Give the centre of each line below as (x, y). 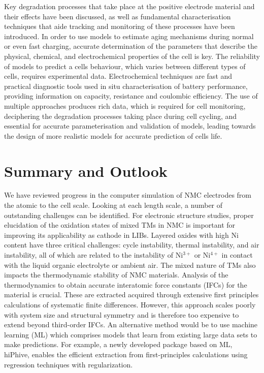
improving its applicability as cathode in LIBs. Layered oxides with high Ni (121, 235)
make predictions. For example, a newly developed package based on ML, (118, 344)
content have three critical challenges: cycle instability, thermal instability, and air (132, 245)
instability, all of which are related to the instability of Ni (94, 255)
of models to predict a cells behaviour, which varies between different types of (125, 66)
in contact (237, 255)
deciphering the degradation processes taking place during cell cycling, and (121, 116)
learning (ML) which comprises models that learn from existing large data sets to (131, 334)
